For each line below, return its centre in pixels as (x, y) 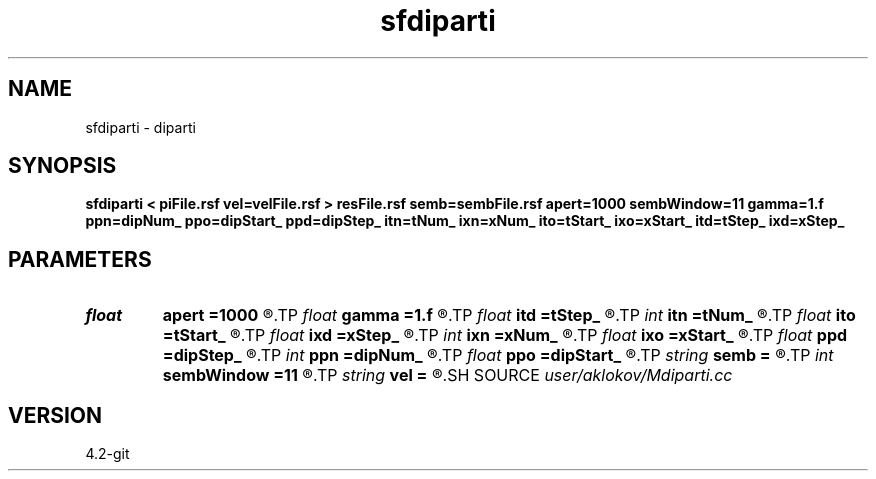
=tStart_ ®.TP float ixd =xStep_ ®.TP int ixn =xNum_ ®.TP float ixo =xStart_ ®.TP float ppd (505, 335)
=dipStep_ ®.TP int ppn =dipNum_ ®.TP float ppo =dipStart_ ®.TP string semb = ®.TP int (498, 355)
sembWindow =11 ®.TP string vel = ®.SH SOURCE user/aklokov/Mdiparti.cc (447, 375)
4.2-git (107, 454)
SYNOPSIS (62, 166)
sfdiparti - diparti (140, 127)
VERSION (55, 415)
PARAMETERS (80, 259)
